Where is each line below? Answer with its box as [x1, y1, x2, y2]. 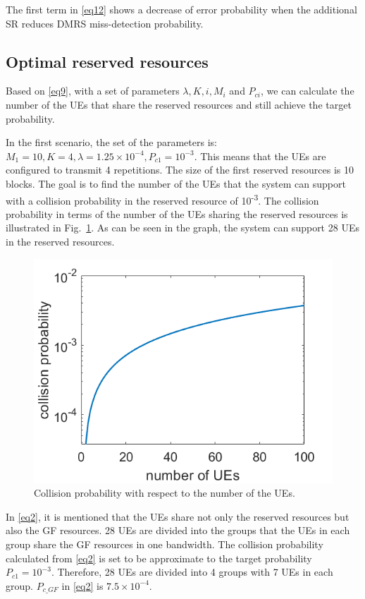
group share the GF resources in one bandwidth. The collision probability [6, 536, 323, 551]
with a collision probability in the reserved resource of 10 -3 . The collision [6, 190, 319, 207]
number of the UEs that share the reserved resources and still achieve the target [6, 97, 352, 111]
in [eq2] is [61, 578, 104, 593]
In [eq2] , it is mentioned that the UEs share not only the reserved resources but [6, 509, 349, 524]
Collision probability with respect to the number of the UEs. [34, 485, 295, 500]
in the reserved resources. [6, 234, 115, 248]
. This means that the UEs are [194, 148, 326, 163]
